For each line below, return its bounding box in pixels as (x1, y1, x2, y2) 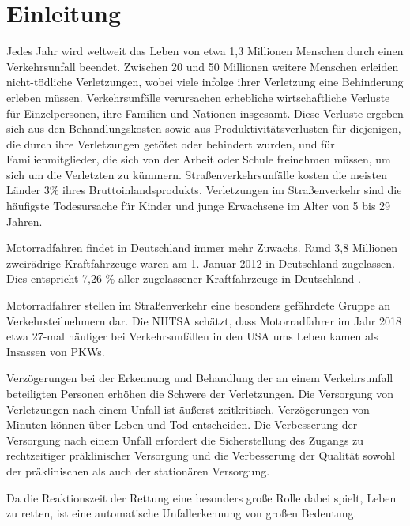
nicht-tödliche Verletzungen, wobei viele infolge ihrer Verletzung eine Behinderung (6, 73, 404, 90)
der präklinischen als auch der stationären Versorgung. (6, 462, 270, 479)
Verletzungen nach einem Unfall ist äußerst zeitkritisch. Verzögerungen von (6, 400, 370, 417)
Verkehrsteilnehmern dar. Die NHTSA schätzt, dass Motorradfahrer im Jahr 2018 (6, 312, 402, 329)
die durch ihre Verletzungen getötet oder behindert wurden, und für (6, 135, 335, 152)
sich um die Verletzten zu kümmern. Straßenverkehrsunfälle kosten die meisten (6, 166, 387, 182)
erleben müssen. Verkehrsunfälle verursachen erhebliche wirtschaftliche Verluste (6, 88, 390, 105)
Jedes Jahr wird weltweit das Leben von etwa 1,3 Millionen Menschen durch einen (6, 43, 404, 59)
